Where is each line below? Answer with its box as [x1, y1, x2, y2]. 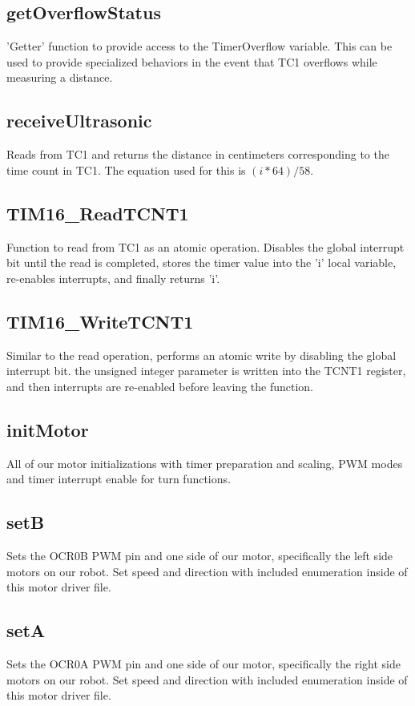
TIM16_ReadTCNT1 [6, 200, 189, 225]
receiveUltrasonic [6, 108, 152, 133]
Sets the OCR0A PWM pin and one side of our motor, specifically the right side [6, 655, 401, 672]
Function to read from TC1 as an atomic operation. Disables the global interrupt [6, 238, 405, 255]
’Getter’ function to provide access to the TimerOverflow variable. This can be [6, 38, 393, 54]
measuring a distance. [6, 69, 113, 86]
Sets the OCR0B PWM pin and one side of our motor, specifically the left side [6, 547, 393, 563]
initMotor [6, 417, 89, 442]
